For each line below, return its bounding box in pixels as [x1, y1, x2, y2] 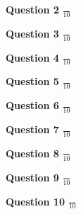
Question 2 [6, 2, 59, 16]
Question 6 [6, 98, 59, 113]
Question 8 [6, 145, 59, 160]
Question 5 [6, 74, 59, 89]
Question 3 [6, 26, 59, 40]
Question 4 [6, 50, 59, 64]
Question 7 [6, 122, 59, 137]
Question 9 [6, 169, 59, 184]
